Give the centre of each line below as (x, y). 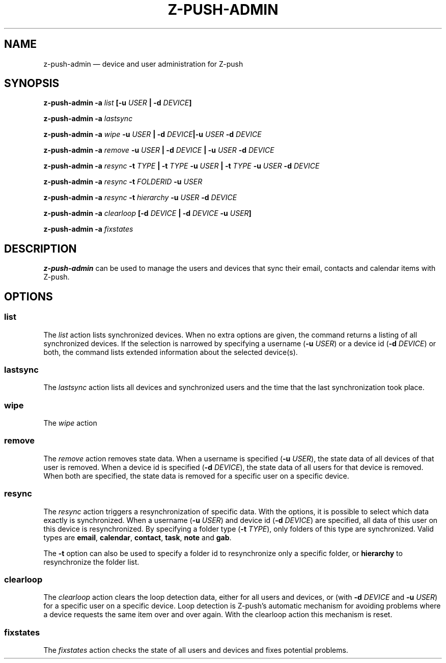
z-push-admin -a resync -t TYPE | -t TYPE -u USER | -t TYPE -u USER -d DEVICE (182, 166)
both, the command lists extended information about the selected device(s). (171, 352)
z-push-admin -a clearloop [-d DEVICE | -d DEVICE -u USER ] (147, 213)
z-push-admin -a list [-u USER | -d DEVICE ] (118, 103)
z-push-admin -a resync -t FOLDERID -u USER (123, 182)
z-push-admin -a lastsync (88, 119)
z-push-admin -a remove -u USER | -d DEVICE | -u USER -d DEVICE (159, 150)
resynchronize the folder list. (91, 562)
